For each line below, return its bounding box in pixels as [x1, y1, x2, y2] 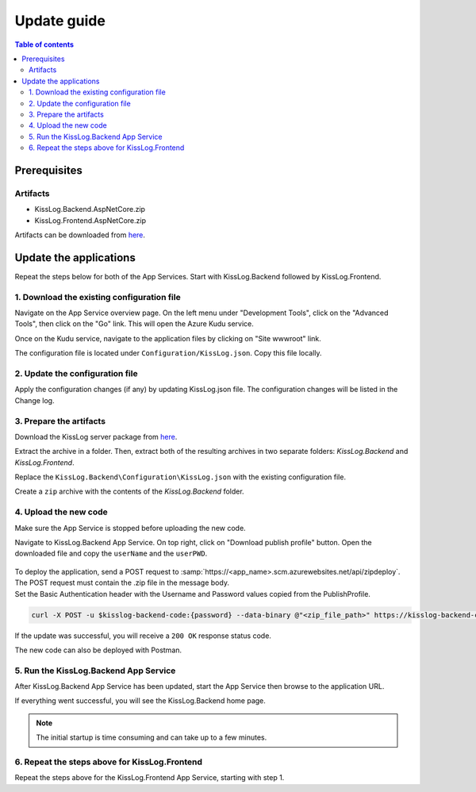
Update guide [14, 12, 106, 29]
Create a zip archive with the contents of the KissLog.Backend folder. [14, 486, 245, 496]
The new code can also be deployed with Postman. [14, 645, 182, 655]
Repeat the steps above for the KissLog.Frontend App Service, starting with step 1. [14, 773, 285, 782]
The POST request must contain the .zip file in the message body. [14, 578, 230, 587]
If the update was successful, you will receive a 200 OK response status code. [14, 631, 271, 640]
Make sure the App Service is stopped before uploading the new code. [14, 523, 246, 532]
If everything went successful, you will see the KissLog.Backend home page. [14, 696, 266, 705]
